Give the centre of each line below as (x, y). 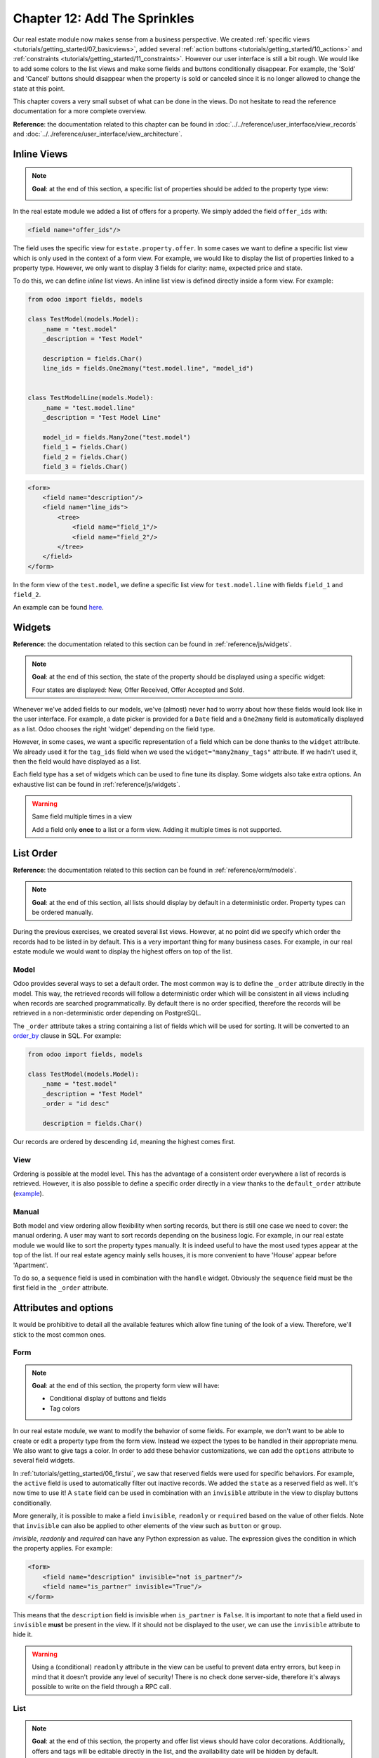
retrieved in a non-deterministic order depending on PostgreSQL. (107, 1013)
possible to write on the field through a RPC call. (102, 1686)
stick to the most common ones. (60, 1334)
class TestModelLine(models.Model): (91, 398)
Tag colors (65, 1408)
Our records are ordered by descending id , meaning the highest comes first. (124, 1141)
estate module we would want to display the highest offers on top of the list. (123, 951)
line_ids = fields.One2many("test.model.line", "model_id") (148, 368)
